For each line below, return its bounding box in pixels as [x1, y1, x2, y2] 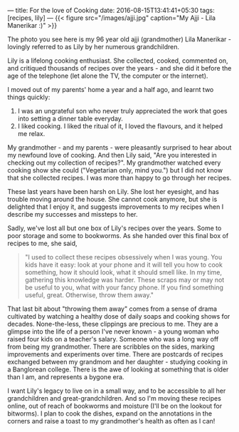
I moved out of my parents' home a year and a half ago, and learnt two [7, 86, 214, 93]
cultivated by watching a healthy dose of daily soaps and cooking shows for [7, 312, 230, 320]
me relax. [17, 130, 46, 138]
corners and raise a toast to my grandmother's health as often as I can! [7, 417, 216, 425]
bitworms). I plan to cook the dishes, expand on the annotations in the [7, 409, 212, 418]
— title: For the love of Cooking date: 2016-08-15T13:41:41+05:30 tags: [7, 6, 215, 14]
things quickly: [7, 93, 51, 101]
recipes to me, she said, [7, 239, 78, 247]
